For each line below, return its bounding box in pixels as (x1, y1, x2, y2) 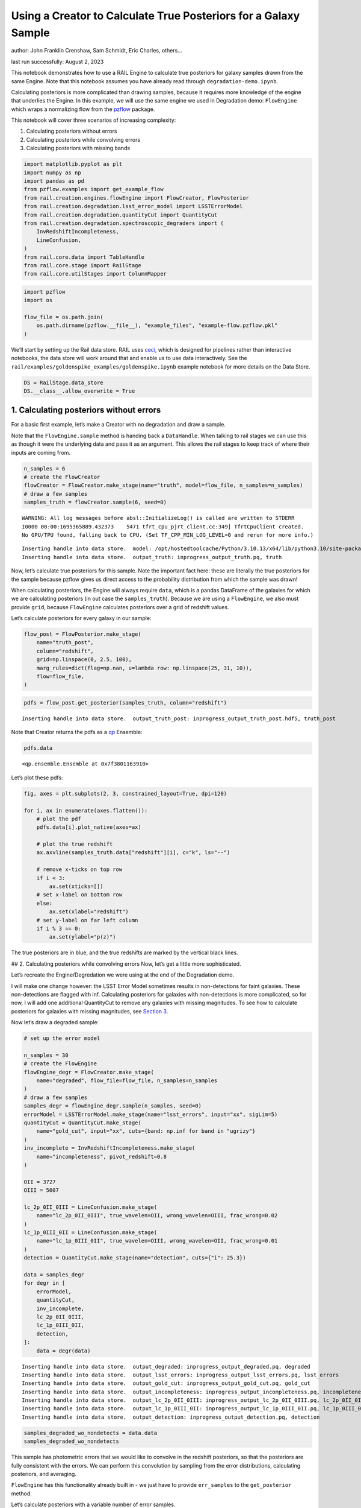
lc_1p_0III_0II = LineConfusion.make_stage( (23, 1229, 158, 1236)
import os (23, 297, 53, 304)
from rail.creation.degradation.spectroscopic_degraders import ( (23, 220, 224, 226)
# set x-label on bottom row (36, 892, 123, 898)
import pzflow (23, 288, 66, 295)
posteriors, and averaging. (11, 1470, 76, 1477)
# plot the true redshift (36, 841, 113, 847)
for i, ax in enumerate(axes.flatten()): (23, 807, 148, 814)
